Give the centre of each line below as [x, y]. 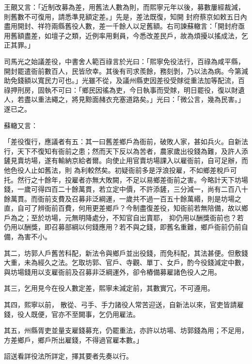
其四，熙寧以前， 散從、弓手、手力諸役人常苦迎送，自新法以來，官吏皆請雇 [124, 305]
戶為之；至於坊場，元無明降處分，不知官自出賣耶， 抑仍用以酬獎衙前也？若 [124, 217]
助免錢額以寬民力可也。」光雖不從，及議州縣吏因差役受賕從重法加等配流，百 [124, 80]
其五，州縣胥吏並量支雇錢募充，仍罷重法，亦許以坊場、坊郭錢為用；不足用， [126, 330]
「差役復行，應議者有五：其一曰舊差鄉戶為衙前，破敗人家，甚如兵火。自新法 [126, 141]
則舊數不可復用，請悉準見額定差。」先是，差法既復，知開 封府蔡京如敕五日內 [126, 16]
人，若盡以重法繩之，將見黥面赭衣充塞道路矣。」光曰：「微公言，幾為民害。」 [124, 99]
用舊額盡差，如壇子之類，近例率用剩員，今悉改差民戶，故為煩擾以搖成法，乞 [126, 35]
